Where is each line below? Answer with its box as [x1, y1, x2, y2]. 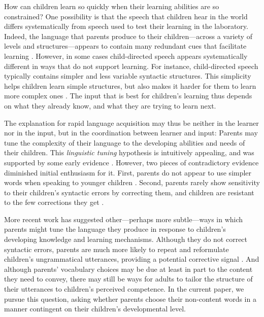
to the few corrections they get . [4, 197, 104, 207]
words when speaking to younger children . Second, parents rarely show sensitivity [4, 177, 260, 188]
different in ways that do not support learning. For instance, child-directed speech [4, 60, 258, 71]
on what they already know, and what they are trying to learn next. [4, 100, 216, 111]
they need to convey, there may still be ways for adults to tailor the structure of [4, 273, 253, 284]
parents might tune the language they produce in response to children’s [4, 224, 226, 234]
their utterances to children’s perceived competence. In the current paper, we [4, 284, 244, 294]
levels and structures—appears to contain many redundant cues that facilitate [4, 41, 247, 51]
